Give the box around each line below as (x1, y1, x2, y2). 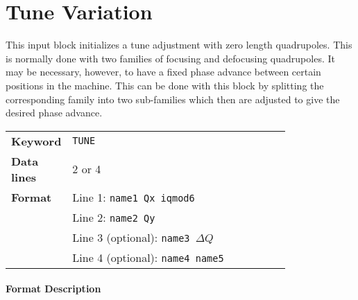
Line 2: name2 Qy (72, 209, 155, 225)
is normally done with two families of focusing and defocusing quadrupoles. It (6, 51, 335, 65)
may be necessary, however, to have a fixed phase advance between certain (6, 64, 321, 79)
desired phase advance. (6, 105, 103, 120)
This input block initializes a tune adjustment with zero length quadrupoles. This (6, 37, 352, 52)
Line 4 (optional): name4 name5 (72, 249, 224, 265)
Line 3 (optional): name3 (72, 229, 190, 245)
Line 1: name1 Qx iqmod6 (72, 188, 195, 205)
